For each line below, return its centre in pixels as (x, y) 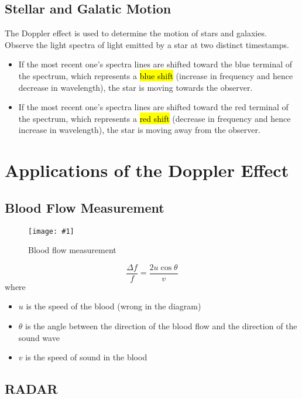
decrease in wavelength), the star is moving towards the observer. (135, 87)
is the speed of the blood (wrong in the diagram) (114, 306)
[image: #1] (51, 231)
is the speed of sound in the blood (86, 357)
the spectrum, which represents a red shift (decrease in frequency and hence (155, 118)
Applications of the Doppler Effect (147, 170)
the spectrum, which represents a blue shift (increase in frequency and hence (156, 75)
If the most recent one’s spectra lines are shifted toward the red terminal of (153, 107)
